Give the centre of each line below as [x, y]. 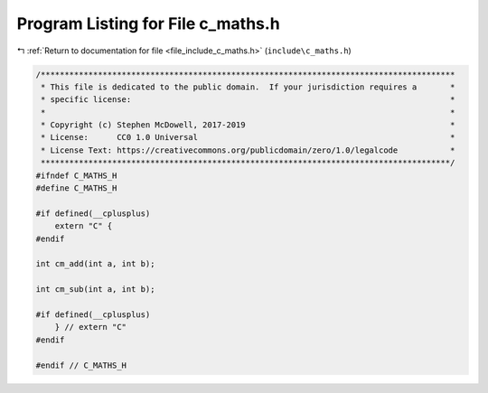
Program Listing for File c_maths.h [148, 23]
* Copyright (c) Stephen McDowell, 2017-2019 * [248, 125]
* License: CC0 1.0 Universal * [248, 137]
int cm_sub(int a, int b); [95, 290]
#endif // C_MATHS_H [81, 365]
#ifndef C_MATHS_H [76, 175]
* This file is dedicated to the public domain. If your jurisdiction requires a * [248, 87]
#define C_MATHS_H [76, 188]
